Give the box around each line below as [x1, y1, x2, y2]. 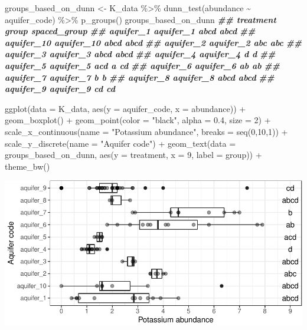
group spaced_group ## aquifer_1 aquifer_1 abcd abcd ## [5, 25, 256, 37]
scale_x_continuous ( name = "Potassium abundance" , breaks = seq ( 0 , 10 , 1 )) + [5, 125, 288, 137]
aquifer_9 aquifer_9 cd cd [5, 82, 115, 95]
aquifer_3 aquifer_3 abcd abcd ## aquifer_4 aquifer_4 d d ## [5, 48, 276, 60]
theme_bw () [5, 160, 50, 172]
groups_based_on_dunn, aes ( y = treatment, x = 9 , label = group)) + [5, 148, 262, 161]
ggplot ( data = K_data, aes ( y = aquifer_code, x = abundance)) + [5, 102, 246, 114]
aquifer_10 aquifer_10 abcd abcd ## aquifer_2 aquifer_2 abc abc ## [5, 36, 302, 48]
